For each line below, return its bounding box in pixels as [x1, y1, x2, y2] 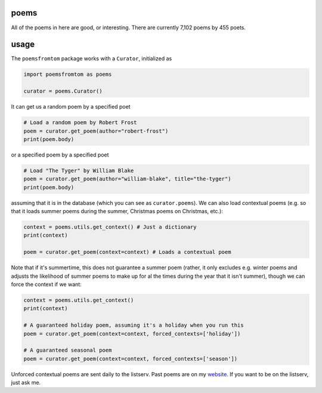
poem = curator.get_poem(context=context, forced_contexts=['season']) [23, 355, 238, 362]
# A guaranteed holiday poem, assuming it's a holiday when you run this [23, 322, 244, 328]
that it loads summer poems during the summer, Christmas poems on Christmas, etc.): [11, 208, 223, 215]
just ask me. [11, 379, 41, 386]
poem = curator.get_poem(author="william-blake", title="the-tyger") [23, 176, 231, 182]
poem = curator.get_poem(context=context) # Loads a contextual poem [23, 248, 231, 256]
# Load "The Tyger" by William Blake [23, 167, 134, 174]
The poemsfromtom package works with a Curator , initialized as [11, 55, 172, 62]
